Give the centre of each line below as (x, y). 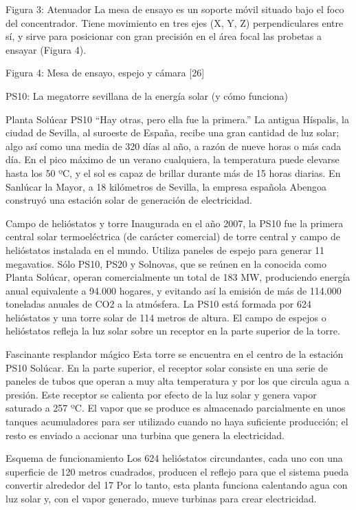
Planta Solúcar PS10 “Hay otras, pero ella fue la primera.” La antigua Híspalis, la (177, 119)
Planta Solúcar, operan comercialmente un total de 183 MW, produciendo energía (178, 277)
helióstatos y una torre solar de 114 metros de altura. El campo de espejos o (166, 317)
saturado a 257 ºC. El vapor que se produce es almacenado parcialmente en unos (176, 408)
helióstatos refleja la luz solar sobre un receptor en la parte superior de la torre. (173, 331)
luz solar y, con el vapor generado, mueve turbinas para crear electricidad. (161, 498)
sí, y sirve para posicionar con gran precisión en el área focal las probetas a (164, 36)
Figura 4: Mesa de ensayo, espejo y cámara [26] (105, 73)
